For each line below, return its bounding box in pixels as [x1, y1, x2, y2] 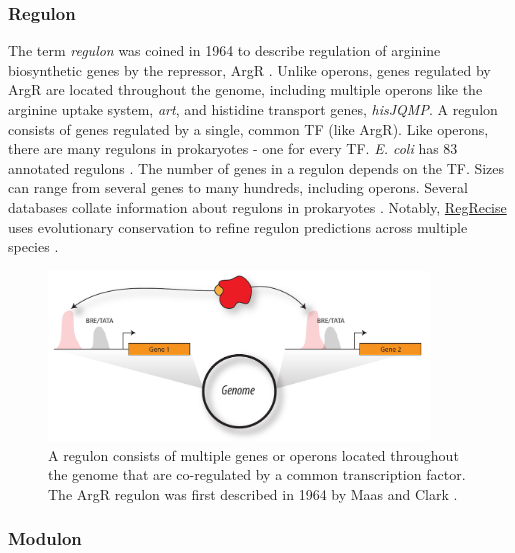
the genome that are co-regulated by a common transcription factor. [48, 464, 466, 485]
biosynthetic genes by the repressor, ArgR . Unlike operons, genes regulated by [8, 59, 491, 80]
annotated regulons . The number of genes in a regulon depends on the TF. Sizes [8, 157, 505, 178]
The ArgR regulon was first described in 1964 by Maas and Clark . [48, 483, 458, 504]
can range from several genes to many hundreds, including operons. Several [8, 177, 468, 198]
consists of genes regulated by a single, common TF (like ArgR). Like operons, [8, 118, 489, 139]
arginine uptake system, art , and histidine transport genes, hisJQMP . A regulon [8, 99, 498, 119]
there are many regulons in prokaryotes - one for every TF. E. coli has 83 [8, 138, 458, 159]
